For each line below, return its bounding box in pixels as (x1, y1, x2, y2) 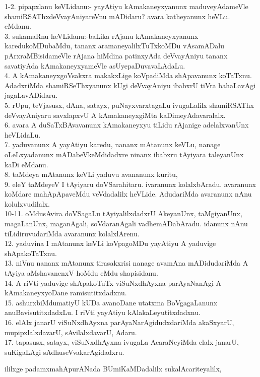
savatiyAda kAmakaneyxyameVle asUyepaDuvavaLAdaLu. (5, 60, 185, 71)
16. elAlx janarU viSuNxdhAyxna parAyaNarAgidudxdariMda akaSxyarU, (5, 317, 234, 327)
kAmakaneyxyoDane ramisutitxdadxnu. (5, 287, 127, 298)
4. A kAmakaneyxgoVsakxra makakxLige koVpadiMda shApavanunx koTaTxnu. (5, 70, 252, 81)
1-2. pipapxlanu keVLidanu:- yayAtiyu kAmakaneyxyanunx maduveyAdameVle (5, 1, 248, 11)
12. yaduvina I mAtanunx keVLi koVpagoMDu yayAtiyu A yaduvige (5, 238, 216, 248)
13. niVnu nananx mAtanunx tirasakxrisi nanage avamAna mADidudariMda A (5, 258, 248, 268)
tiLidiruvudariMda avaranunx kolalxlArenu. (5, 228, 140, 238)
